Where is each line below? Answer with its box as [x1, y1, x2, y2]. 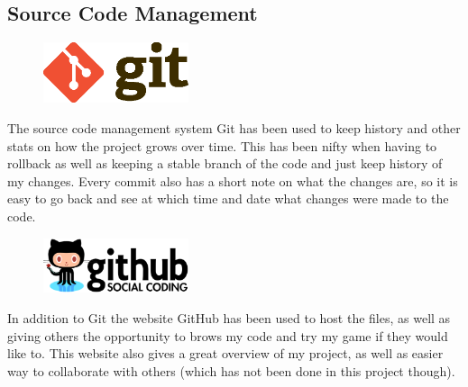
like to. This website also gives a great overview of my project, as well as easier [7, 344, 444, 363]
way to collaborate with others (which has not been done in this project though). [7, 361, 455, 380]
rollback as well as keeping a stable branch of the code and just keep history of [7, 154, 443, 173]
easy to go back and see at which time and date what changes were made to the [7, 189, 449, 208]
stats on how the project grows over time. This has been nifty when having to [7, 136, 437, 155]
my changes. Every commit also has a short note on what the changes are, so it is [7, 171, 458, 190]
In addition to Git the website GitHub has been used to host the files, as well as [7, 308, 451, 327]
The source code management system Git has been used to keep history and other [7, 118, 461, 137]
